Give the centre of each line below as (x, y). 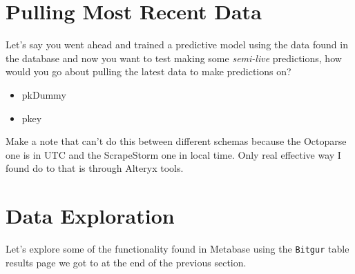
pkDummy (44, 94)
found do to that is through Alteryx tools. (95, 168)
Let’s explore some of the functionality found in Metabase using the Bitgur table (177, 248)
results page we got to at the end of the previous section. (126, 262)
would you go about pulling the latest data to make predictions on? (148, 71)
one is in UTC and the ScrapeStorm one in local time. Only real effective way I (173, 154)
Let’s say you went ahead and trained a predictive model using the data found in (177, 45)
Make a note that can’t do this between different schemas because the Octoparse (176, 141)
